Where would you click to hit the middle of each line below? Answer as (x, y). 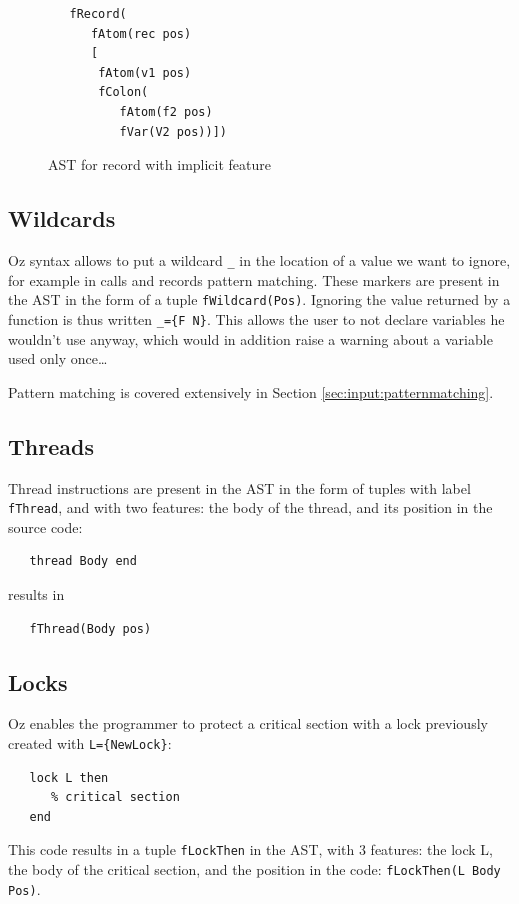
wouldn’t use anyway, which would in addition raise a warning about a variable (250, 338)
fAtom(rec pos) (141, 33)
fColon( (123, 92)
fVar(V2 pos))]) (173, 131)
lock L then (69, 777)
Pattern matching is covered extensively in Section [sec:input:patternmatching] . (251, 391)
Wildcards (62, 218)
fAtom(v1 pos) (145, 72)
